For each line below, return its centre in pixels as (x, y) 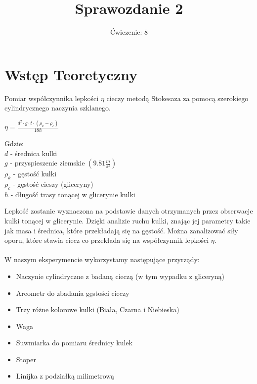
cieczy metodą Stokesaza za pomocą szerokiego (177, 98)
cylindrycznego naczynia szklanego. (58, 108)
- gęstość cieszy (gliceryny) (53, 184)
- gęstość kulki (35, 174)
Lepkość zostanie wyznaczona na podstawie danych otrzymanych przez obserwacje (129, 211)
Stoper (26, 359)
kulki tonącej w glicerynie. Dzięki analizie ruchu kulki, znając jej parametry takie (128, 220)
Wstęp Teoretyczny (71, 74)
